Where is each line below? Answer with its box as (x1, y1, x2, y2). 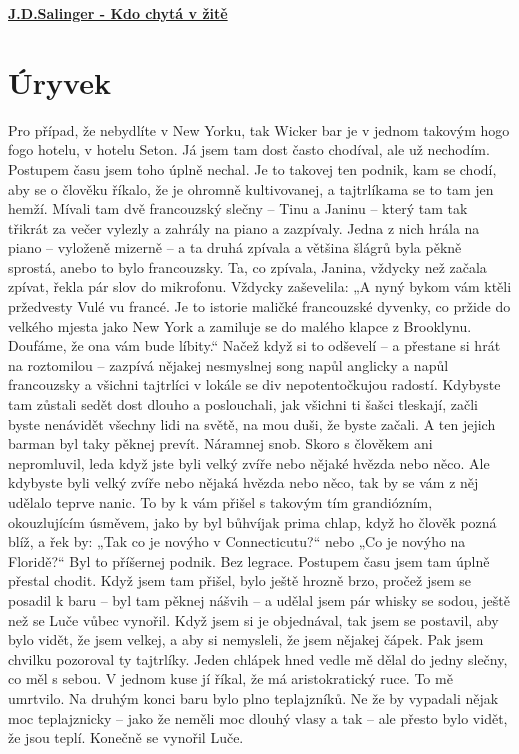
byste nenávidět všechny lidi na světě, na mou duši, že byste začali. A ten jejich (8, 413, 496, 434)
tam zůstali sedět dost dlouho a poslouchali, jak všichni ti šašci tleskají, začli (8, 394, 478, 415)
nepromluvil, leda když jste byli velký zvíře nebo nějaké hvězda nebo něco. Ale (8, 452, 490, 473)
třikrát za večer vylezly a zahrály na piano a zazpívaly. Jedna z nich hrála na (8, 217, 480, 238)
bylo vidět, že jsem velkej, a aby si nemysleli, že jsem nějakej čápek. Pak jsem (8, 629, 484, 650)
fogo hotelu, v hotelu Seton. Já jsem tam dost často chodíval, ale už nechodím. (8, 139, 490, 160)
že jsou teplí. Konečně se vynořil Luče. (8, 727, 244, 748)
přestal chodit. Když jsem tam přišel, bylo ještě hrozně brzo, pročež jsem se (8, 570, 471, 591)
